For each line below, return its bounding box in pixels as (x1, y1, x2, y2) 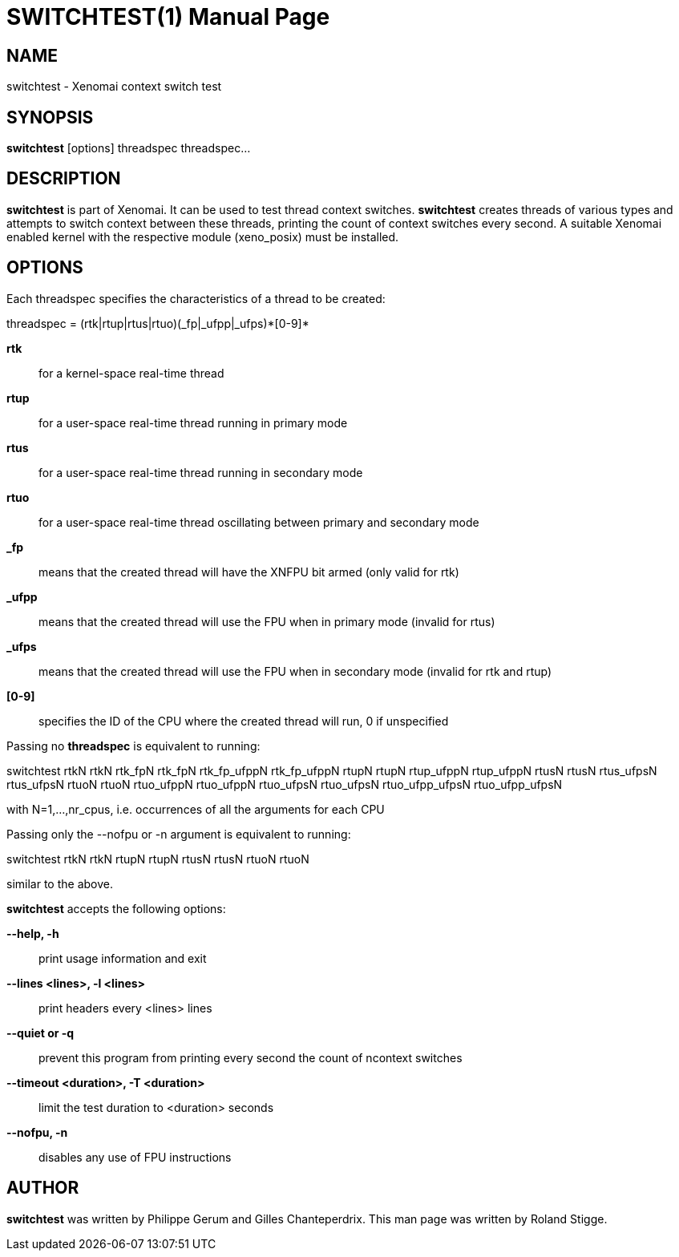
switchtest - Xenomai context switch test (6, 79, 222, 94)
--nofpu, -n (6, 1125, 68, 1139)
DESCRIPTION (6, 168, 121, 189)
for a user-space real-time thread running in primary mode (38, 415, 348, 430)
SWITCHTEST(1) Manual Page (6, 3, 330, 30)
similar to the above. (6, 876, 113, 891)
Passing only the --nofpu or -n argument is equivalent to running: (6, 827, 351, 841)
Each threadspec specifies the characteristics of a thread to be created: (6, 291, 386, 305)
